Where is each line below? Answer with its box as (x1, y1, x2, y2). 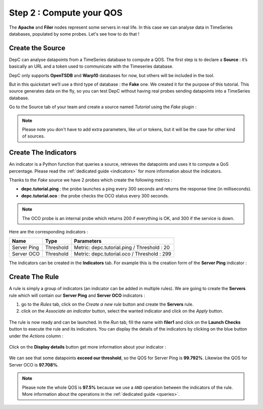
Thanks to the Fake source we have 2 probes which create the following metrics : (9, 177, 172, 183)
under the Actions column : (9, 333, 63, 339)
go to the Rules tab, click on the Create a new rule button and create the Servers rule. (21, 301, 194, 307)
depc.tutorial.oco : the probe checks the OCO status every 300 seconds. (21, 193, 169, 198)
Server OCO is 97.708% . (9, 362, 59, 368)
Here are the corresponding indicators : (9, 229, 89, 234)
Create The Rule (9, 273, 59, 281)
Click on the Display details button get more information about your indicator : (9, 344, 167, 350)
